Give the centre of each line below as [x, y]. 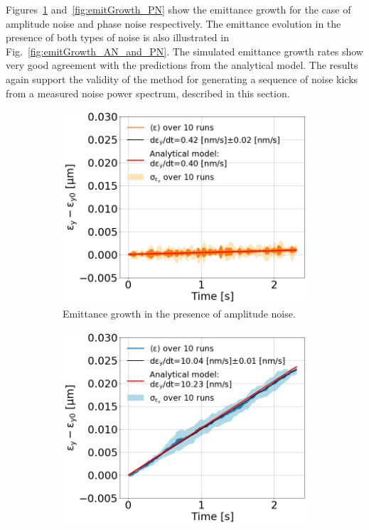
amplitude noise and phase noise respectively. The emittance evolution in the [173, 23]
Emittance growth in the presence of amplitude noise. [179, 314]
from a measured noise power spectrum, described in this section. [148, 93]
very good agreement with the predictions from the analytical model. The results [182, 65]
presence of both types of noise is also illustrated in [117, 37]
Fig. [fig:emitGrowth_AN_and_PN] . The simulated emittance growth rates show [184, 51]
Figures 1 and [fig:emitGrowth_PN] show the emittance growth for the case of [178, 9]
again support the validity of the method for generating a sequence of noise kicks [182, 79]
